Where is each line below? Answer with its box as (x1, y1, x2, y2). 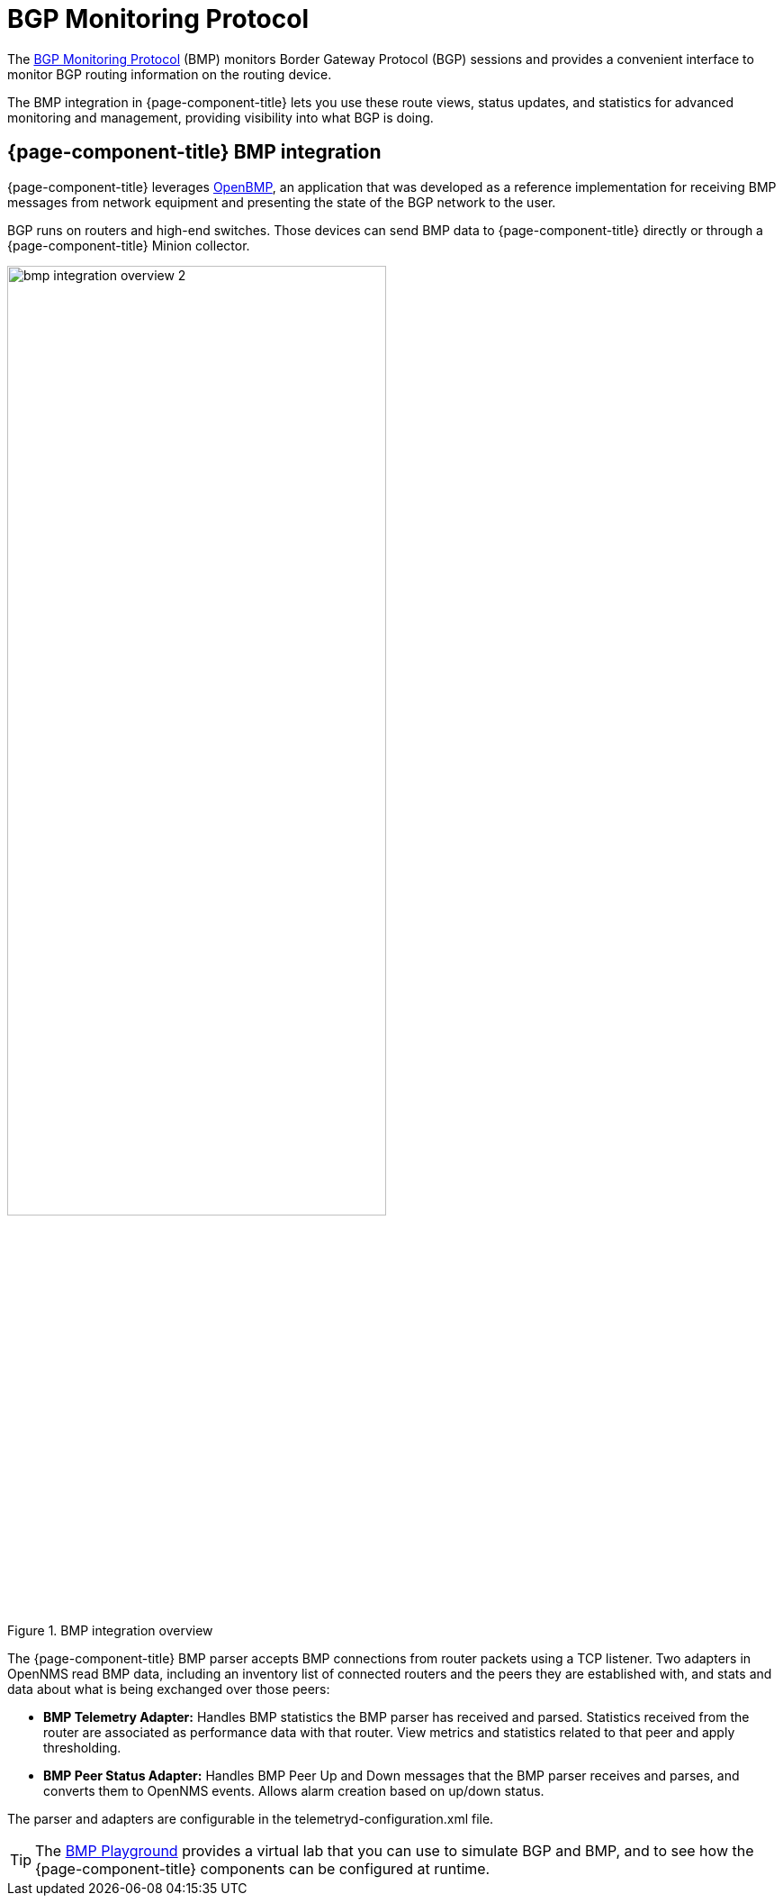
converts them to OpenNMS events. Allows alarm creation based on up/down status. (43, 1782, 544, 1798)
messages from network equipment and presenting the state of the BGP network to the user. (7, 194, 556, 210)
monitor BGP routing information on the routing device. (7, 66, 332, 82)
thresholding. (43, 1739, 121, 1755)
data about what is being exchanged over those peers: (7, 1680, 330, 1697)
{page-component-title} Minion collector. (7, 237, 250, 253)
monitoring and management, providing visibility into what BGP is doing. (7, 109, 434, 125)
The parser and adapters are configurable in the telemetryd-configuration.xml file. (7, 1810, 494, 1826)
